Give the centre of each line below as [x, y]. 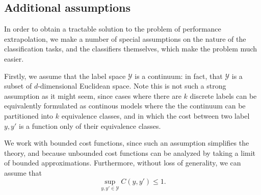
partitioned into [29, 115]
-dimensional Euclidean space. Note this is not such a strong [132, 86]
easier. [14, 58]
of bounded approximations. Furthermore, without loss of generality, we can [123, 163]
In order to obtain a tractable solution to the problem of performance [113, 29]
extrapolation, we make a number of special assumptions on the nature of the [125, 38]
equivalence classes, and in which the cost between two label [155, 115]
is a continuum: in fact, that [179, 76]
